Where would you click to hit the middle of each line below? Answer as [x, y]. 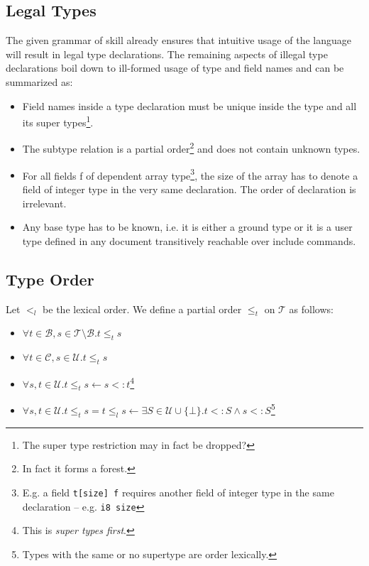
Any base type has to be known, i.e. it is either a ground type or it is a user [187, 227]
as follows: [311, 309]
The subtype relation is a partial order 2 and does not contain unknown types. [191, 148]
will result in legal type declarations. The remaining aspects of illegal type [167, 54]
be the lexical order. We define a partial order [142, 309]
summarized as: [39, 81]
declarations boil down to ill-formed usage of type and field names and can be [175, 68]
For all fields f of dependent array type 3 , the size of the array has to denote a [190, 174]
